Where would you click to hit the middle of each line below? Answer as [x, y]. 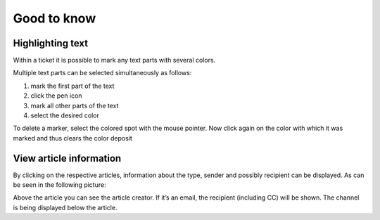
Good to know [55, 18]
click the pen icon [56, 96]
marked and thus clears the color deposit [73, 138]
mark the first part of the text [72, 86]
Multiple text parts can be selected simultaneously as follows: [102, 73]
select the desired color [65, 115]
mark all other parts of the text [75, 105]
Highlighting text [50, 43]
